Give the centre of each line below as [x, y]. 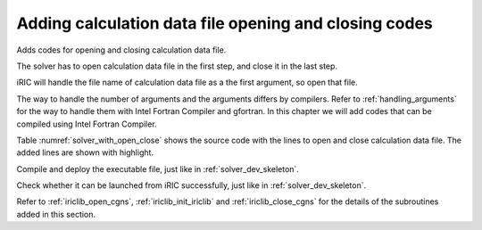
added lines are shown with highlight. [85, 152]
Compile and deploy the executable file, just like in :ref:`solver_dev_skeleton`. [158, 168]
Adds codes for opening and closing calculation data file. [121, 50]
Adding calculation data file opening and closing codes [224, 23]
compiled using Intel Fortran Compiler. [87, 124]
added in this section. [56, 214]
